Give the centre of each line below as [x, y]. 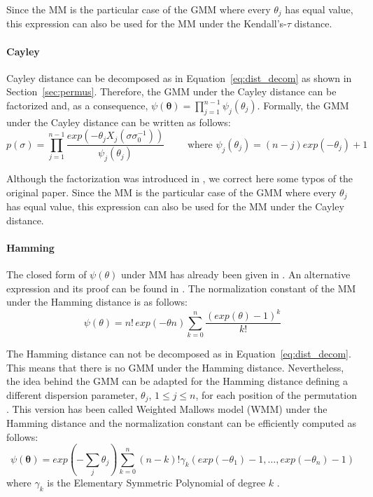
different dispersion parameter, [72, 394]
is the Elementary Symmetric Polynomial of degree [156, 482]
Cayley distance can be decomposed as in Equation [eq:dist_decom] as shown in [179, 77]
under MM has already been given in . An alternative [235, 274]
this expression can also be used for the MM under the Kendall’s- [147, 23]
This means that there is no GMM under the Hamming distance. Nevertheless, [175, 367]
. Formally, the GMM [303, 105]
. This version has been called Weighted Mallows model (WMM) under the [167, 409]
